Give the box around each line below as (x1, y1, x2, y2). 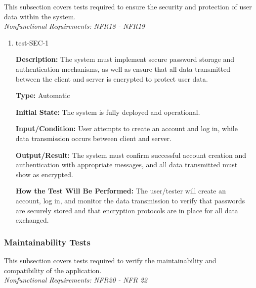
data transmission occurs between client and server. (15, 133, 171, 143)
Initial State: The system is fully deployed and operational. (15, 106, 200, 117)
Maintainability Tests (4, 236, 90, 248)
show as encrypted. (15, 169, 73, 179)
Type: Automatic (15, 90, 70, 100)
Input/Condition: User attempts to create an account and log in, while (15, 123, 238, 134)
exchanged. (15, 215, 49, 225)
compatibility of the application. (4, 265, 102, 275)
